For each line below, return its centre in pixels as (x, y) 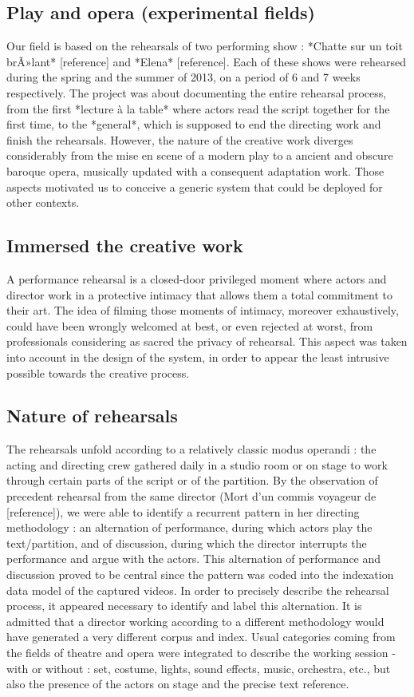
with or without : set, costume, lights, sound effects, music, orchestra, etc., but (199, 668)
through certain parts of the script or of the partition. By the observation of (192, 480)
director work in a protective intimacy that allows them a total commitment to (199, 294)
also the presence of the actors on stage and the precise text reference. (178, 684)
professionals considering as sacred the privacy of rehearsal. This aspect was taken (207, 341)
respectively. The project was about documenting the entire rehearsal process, (197, 92)
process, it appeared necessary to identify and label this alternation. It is (184, 606)
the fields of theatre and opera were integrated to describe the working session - (201, 653)
